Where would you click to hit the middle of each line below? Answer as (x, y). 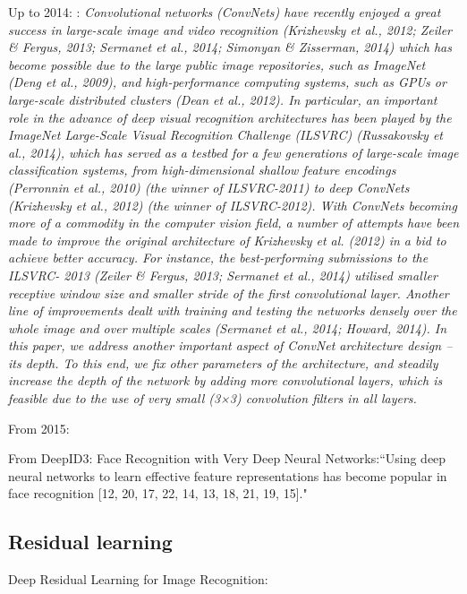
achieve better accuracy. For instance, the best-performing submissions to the (218, 258)
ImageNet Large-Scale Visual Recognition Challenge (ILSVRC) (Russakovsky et (225, 135)
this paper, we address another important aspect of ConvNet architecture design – (230, 345)
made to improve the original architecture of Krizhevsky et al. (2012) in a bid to (227, 240)
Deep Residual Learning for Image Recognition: (138, 579)
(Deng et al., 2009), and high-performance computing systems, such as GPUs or (227, 82)
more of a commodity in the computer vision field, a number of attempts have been (234, 223)
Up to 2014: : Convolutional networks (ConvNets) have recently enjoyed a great (225, 12)
